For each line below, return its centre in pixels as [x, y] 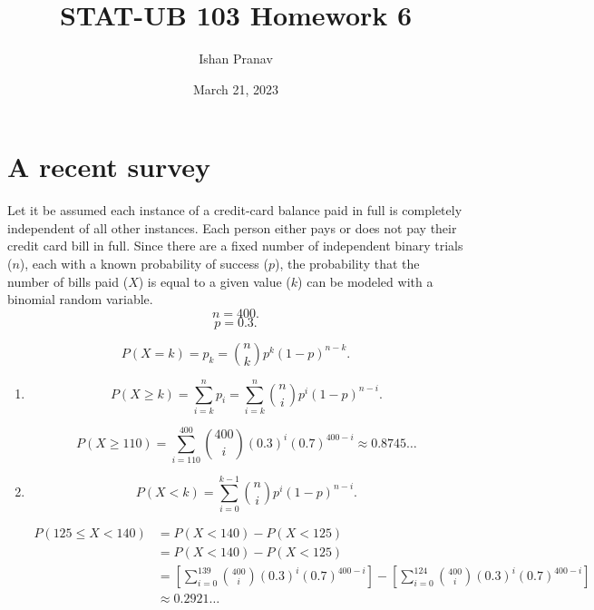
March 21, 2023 [236, 89]
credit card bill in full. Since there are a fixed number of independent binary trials [235, 246]
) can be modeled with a [365, 281]
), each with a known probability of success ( [144, 264]
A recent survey [109, 167]
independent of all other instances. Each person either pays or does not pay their [232, 227]
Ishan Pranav [236, 59]
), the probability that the [347, 264]
